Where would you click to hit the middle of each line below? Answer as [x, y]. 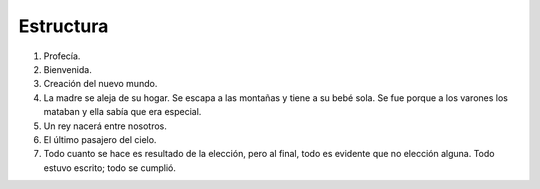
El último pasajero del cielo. [100, 139]
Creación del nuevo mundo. [100, 84]
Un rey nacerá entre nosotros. [105, 126]
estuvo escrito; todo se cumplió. [110, 167]
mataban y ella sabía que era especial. [122, 112]
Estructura [63, 26]
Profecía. [62, 56]
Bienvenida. [67, 69]
